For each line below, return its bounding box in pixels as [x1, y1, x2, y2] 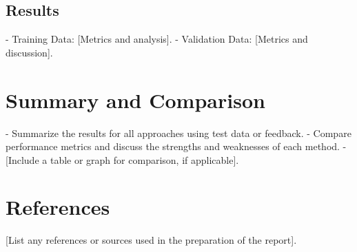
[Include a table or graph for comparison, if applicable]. [6, 152, 239, 167]
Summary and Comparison [6, 85, 265, 114]
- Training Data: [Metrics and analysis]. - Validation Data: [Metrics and [6, 32, 308, 46]
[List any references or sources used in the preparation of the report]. [6, 233, 297, 247]
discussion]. [6, 45, 53, 59]
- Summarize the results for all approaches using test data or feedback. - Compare [6, 125, 351, 140]
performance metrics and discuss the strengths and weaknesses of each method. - [6, 139, 347, 154]
